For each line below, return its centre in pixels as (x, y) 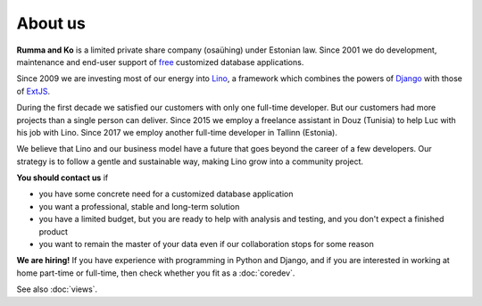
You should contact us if (62, 178)
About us (51, 23)
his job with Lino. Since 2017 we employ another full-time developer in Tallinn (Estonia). (177, 132)
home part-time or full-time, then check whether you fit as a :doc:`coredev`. (156, 273)
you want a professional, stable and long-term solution (139, 206)
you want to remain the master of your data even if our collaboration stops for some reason (207, 244)
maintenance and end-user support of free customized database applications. (160, 62)
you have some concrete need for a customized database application (166, 194)
